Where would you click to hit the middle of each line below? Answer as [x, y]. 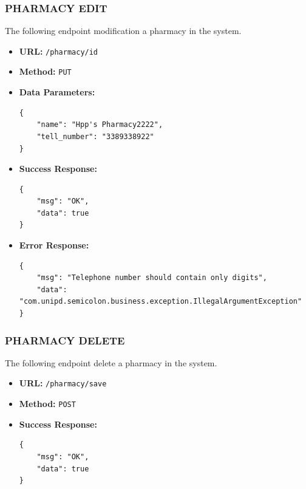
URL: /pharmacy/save [63, 383]
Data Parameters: [57, 92]
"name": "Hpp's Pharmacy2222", [100, 125]
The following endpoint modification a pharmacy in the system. [123, 31]
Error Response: [54, 245]
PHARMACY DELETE [65, 340]
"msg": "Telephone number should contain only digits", [152, 278]
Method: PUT [45, 71]
